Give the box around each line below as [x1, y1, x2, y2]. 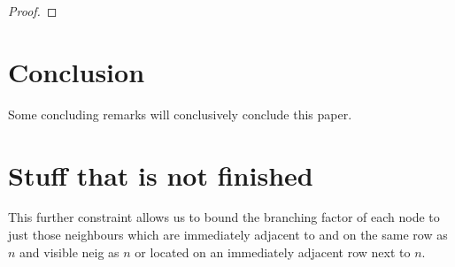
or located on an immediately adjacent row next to [135, 242, 411, 261]
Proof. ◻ [8, 2, 58, 19]
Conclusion [8, 53, 145, 89]
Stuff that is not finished [8, 156, 313, 193]
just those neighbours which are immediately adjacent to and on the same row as [8, 225, 448, 244]
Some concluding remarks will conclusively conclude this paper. [8, 104, 352, 123]
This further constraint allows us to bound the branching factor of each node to [8, 208, 440, 226]
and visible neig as [19, 242, 120, 261]
